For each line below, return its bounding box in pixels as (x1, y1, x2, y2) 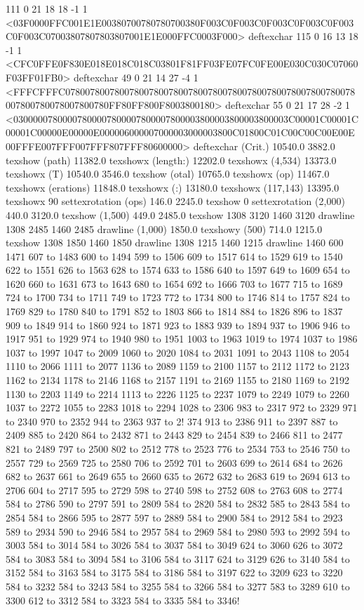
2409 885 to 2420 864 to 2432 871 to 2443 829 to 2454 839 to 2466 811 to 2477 (6, 427, 343, 442)
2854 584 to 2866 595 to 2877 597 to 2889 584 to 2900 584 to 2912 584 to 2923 (6, 510, 343, 524)
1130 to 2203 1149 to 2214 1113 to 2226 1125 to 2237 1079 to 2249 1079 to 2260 (6, 386, 349, 401)
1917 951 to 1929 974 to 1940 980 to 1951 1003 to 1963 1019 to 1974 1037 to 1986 (6, 331, 358, 346)
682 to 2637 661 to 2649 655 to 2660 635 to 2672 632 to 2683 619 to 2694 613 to (6, 469, 350, 484)
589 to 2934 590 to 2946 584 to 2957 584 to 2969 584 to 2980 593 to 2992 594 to (6, 524, 350, 538)
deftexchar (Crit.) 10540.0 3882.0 (193, 138, 335, 153)
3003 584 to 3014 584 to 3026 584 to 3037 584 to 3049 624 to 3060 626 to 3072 (6, 538, 343, 552)
